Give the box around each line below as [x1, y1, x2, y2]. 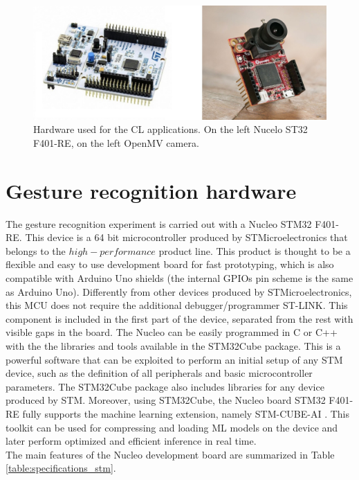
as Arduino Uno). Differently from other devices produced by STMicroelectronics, [6, 284, 352, 299]
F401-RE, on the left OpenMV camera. [33, 135, 199, 150]
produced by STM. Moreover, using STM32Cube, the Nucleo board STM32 [6, 393, 326, 407]
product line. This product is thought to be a [158, 243, 351, 258]
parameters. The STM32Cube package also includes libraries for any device [6, 379, 324, 393]
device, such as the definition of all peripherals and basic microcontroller [6, 366, 313, 380]
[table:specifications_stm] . [6, 461, 116, 475]
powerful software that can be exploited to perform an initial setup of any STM [6, 352, 343, 366]
